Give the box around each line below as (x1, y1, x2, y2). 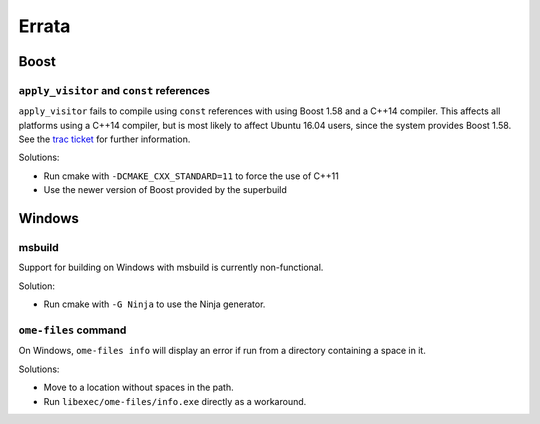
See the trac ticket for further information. (18, 133, 191, 145)
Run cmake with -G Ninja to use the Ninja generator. (43, 298, 266, 310)
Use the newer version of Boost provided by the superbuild (43, 184, 287, 196)
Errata (18, 15, 71, 37)
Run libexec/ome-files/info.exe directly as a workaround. (43, 395, 307, 407)
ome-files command (18, 323, 127, 337)
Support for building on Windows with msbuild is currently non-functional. (18, 261, 324, 274)
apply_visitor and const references (18, 83, 210, 97)
